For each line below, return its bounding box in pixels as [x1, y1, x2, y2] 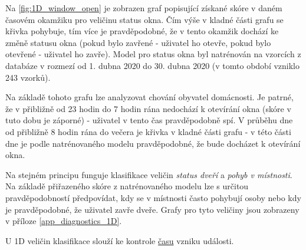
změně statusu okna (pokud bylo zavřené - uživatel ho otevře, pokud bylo [5, 36, 271, 48]
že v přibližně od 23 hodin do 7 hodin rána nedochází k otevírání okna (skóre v [5, 102, 291, 114]
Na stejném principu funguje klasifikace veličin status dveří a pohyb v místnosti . [5, 168, 292, 180]
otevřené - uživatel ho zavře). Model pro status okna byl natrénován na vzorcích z [5, 48, 301, 60]
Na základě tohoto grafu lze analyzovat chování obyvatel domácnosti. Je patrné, [5, 91, 294, 103]
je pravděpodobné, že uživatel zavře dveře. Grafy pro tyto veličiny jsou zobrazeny [5, 203, 300, 215]
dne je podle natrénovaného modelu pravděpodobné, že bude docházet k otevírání [5, 137, 301, 149]
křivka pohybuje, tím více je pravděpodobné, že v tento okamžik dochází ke [5, 25, 279, 37]
